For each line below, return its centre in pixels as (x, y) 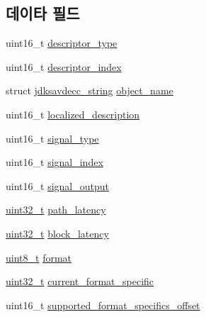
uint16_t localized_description (73, 114)
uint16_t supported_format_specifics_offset (103, 305)
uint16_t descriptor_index (64, 66)
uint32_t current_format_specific (80, 281)
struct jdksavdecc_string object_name (90, 90)
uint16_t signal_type (52, 138)
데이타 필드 (43, 13)
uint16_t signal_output (57, 185)
